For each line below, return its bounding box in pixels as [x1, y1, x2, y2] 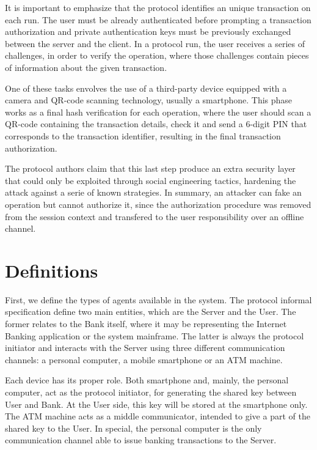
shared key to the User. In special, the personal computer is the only [5, 421, 262, 434]
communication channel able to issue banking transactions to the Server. [5, 433, 277, 446]
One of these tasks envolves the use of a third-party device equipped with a [5, 81, 287, 94]
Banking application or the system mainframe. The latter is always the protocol [5, 329, 304, 342]
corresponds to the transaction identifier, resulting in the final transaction [5, 129, 281, 142]
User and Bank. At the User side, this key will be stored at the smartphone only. [5, 397, 308, 410]
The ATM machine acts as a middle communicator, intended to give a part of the [5, 410, 310, 422]
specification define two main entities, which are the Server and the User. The [5, 305, 296, 318]
